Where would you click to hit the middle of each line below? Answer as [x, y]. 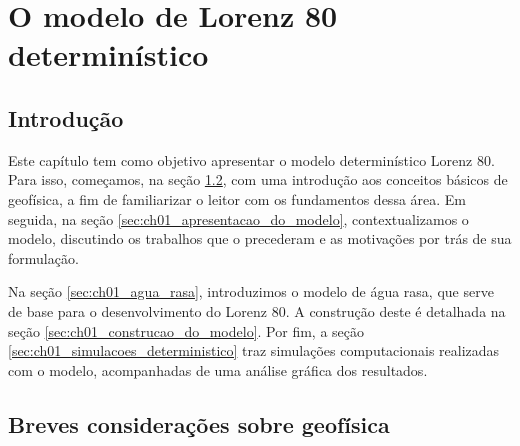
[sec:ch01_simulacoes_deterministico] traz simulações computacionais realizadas [254, 350]
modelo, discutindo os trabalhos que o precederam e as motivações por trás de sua [260, 238]
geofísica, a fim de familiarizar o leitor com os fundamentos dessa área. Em [237, 198]
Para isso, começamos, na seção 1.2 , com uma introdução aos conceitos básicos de [258, 179]
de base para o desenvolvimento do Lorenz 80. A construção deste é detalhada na [257, 310]
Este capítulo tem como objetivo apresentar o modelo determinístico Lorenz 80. [251, 159]
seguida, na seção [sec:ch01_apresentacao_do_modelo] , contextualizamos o [238, 218]
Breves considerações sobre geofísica [199, 423]
